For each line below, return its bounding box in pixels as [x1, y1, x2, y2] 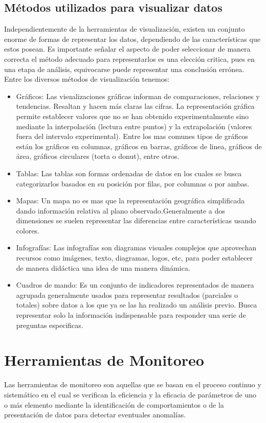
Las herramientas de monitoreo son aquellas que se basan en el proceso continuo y [4, 379, 261, 390]
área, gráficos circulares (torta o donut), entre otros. [16, 151, 180, 161]
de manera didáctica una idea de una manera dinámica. [16, 262, 190, 273]
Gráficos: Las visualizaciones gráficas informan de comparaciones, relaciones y [16, 90, 260, 101]
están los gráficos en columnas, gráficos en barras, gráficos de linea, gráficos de [16, 140, 262, 151]
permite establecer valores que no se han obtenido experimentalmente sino [16, 110, 249, 121]
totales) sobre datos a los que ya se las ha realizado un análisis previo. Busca [16, 299, 257, 310]
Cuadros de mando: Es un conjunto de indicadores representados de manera [16, 279, 254, 290]
